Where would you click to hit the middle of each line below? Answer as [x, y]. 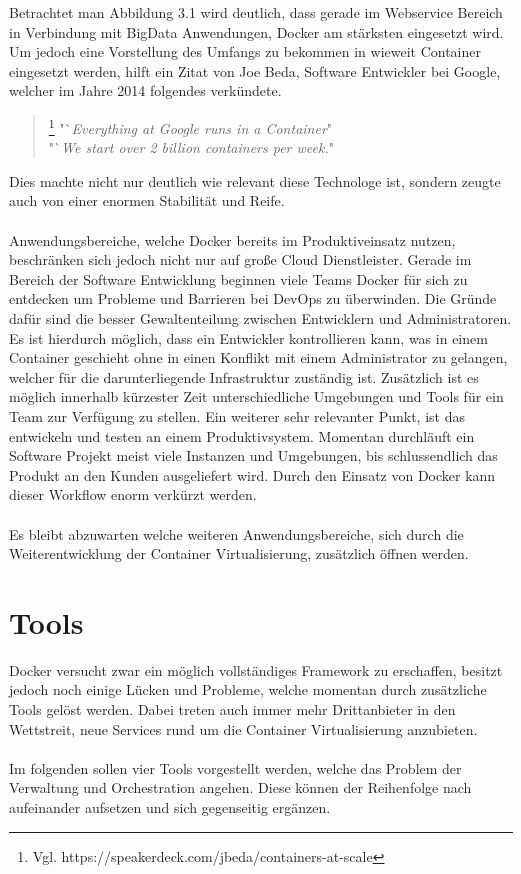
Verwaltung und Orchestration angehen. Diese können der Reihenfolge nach [240, 787]
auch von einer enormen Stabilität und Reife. [147, 200]
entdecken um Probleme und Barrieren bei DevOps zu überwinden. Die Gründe [253, 298]
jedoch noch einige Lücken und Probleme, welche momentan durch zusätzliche [248, 689]
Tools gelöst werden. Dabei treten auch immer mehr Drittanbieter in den [232, 709]
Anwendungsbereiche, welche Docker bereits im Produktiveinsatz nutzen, [232, 239]
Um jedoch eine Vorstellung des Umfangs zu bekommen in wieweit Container [245, 51]
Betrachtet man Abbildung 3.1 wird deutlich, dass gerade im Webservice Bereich [256, 12]
